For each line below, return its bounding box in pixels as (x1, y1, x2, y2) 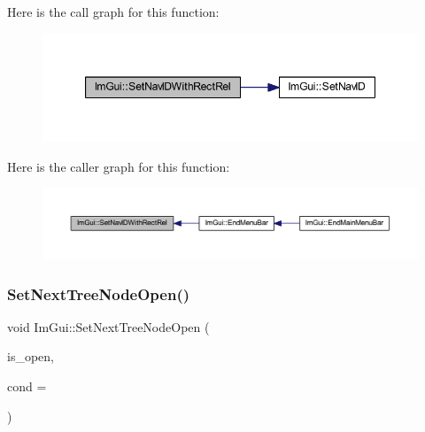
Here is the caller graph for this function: (7, 157, 230, 175)
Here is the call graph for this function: (7, 3, 220, 20)
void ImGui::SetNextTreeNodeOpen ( (7, 317, 210, 336)
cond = (7, 377, 47, 396)
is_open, (7, 347, 54, 366)
